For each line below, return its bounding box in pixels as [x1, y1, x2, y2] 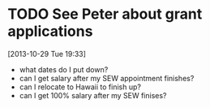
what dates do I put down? [19, 64, 109, 74]
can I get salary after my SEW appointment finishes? [19, 73, 195, 83]
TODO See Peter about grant [7, 5, 203, 24]
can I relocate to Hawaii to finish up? [19, 82, 141, 92]
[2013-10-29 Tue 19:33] [7, 49, 87, 58]
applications [7, 22, 93, 41]
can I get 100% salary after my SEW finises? [19, 90, 167, 100]
